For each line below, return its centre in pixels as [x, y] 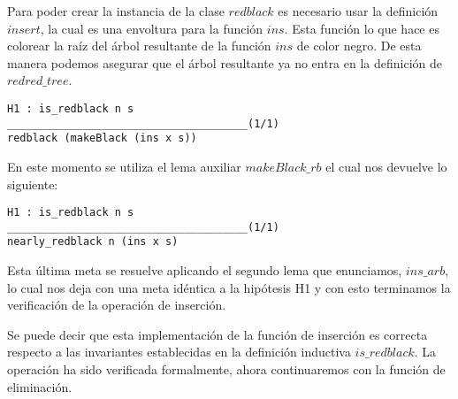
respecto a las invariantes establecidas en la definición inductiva [179, 352]
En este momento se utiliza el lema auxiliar [124, 166]
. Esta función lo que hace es [362, 28]
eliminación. [40, 386]
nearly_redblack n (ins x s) [93, 242]
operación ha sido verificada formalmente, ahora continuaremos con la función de [226, 369]
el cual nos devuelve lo [386, 166]
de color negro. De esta [359, 46]
